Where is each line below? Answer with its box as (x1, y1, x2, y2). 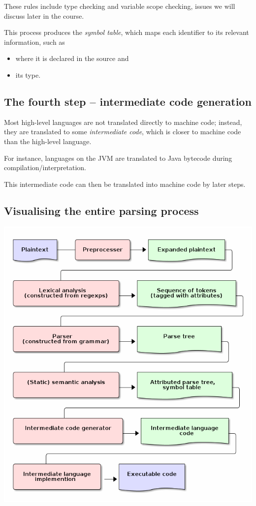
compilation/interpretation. (4, 162, 86, 173)
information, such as (4, 36, 65, 47)
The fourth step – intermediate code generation (4, 93, 252, 109)
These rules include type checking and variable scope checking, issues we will (4, 1, 235, 11)
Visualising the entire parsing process (4, 203, 199, 218)
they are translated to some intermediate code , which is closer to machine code (4, 126, 241, 137)
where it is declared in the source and (15, 53, 129, 63)
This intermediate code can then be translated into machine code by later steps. (4, 179, 246, 189)
